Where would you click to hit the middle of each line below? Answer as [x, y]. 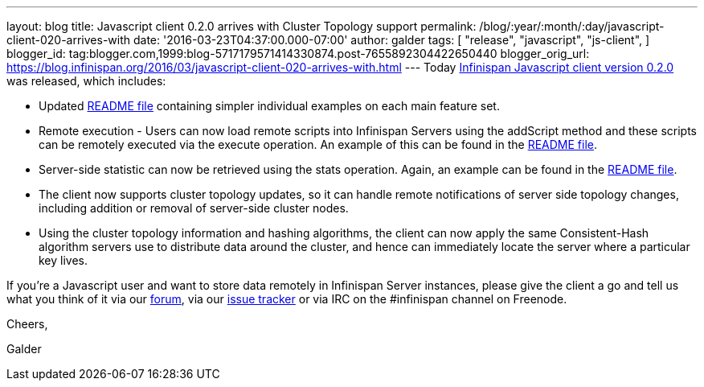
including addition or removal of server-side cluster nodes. [194, 208]
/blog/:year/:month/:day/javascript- [572, 26]
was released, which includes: [86, 81]
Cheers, [27, 324]
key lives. [63, 260]
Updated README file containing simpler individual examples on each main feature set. [269, 106]
